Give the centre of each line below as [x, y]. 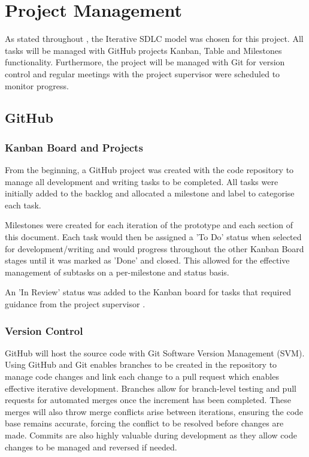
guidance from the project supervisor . [75, 304]
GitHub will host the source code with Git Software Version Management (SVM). [155, 352]
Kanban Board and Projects [74, 147]
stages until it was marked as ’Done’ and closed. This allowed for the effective [147, 260]
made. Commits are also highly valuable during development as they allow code [151, 435]
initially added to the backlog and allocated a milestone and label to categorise [150, 193]
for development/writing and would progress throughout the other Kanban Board [154, 248]
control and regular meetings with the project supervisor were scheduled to [143, 73]
